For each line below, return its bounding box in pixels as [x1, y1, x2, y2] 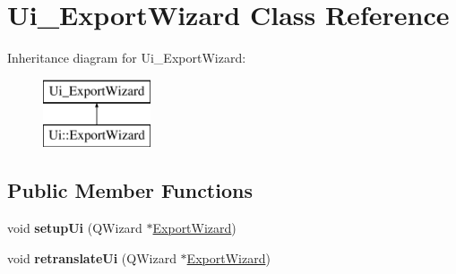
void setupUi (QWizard [7, 218, 142, 237]
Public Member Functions [7, 176, 253, 204]
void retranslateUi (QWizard [7, 248, 176, 267]
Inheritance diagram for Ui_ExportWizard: [7, 48, 246, 67]
